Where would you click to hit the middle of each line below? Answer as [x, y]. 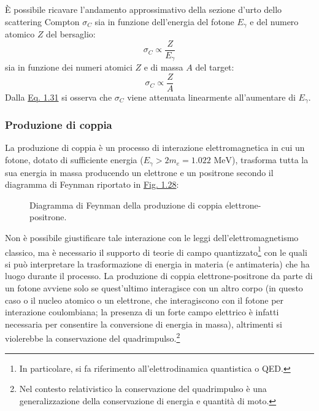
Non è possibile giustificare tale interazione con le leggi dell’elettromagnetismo [152, 237]
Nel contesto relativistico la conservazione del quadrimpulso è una [143, 389]
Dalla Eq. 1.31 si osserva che [59, 97]
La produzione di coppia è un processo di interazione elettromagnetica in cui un [155, 148]
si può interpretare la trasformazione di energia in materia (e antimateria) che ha [157, 263]
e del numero [274, 21]
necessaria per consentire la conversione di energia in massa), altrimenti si [144, 324]
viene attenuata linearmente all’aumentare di [211, 97]
